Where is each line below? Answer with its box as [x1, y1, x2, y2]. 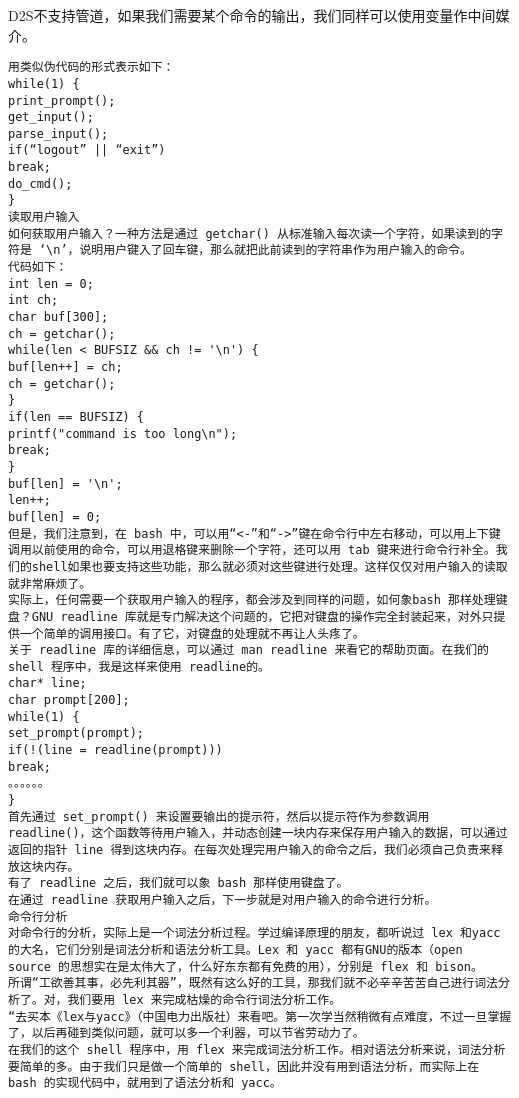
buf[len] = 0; [8, 509, 102, 524]
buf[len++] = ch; [8, 360, 123, 374]
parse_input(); [8, 126, 109, 141]
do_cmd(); [8, 176, 73, 191]
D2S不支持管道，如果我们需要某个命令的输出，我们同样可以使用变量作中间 [8, 5, 496, 25]
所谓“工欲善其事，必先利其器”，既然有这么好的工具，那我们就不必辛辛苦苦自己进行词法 [8, 976, 498, 991]
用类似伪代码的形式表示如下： [8, 60, 175, 75]
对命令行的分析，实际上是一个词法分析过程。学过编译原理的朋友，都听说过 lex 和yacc [8, 926, 501, 941]
